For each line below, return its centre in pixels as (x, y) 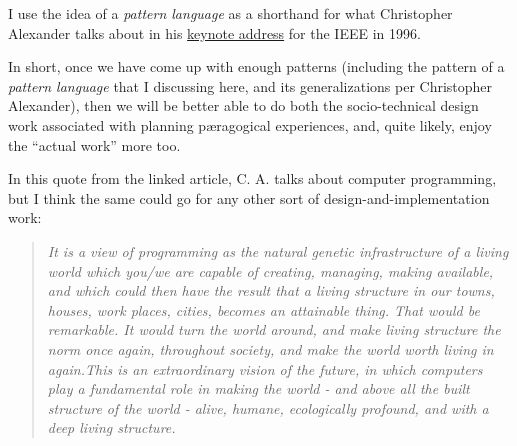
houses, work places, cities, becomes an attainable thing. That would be (263, 309)
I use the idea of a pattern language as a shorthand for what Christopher (230, 13)
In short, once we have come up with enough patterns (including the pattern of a (256, 66)
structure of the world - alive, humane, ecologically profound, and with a (268, 407)
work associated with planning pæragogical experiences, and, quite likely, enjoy (250, 124)
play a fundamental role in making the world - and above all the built (258, 388)
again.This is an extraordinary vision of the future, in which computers (265, 368)
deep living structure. (111, 427)
